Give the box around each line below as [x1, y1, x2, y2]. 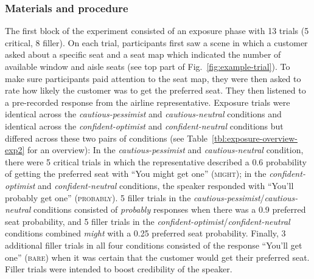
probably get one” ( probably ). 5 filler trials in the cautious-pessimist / [5, 191, 265, 204]
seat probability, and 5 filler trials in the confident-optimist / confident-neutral [5, 215, 290, 227]
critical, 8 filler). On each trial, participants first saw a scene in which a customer [5, 36, 308, 49]
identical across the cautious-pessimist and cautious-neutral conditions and [5, 108, 282, 120]
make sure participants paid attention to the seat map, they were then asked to [5, 72, 301, 84]
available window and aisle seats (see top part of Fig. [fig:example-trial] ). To [5, 60, 290, 72]
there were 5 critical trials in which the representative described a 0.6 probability [5, 155, 307, 168]
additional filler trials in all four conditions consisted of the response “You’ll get [5, 238, 302, 251]
